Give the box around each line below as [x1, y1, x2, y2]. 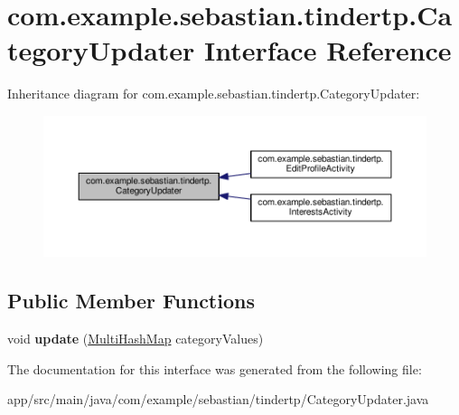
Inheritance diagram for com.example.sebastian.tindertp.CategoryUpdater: [7, 84, 420, 103]
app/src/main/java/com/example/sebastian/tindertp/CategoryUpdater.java [7, 390, 429, 409]
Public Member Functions [7, 287, 255, 315]
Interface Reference [204, 32, 452, 69]
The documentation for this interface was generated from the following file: [7, 359, 422, 378]
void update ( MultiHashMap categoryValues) [7, 329, 264, 348]
